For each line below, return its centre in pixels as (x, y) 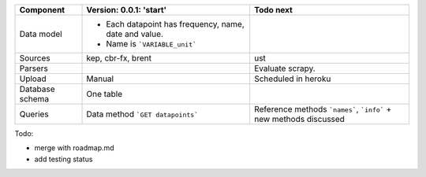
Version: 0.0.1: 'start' (127, 10)
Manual (100, 79)
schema (34, 99)
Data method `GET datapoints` (142, 114)
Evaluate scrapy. (284, 68)
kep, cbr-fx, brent (119, 58)
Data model (41, 34)
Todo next (273, 10)
